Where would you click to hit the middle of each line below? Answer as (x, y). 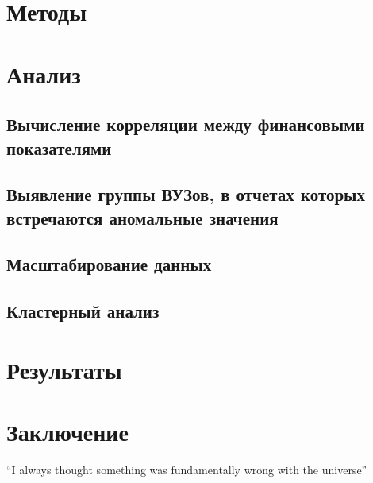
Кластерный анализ (83, 311)
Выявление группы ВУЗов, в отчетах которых (186, 194)
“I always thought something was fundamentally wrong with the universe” (187, 470)
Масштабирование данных (109, 264)
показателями (59, 147)
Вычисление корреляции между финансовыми (186, 124)
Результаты (64, 369)
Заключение (67, 432)
